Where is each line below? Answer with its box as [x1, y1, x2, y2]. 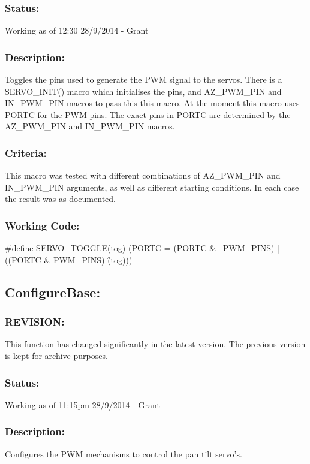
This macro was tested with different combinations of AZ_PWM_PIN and [5, 169, 281, 182]
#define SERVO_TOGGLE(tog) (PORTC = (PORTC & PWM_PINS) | [5, 242, 279, 254]
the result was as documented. [5, 192, 116, 205]
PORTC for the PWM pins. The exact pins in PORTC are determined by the [5, 108, 291, 120]
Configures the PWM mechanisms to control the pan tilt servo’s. [5, 447, 242, 460]
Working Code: [5, 218, 80, 233]
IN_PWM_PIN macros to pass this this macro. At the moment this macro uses [5, 97, 300, 109]
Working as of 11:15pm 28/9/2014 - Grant [5, 398, 160, 411]
